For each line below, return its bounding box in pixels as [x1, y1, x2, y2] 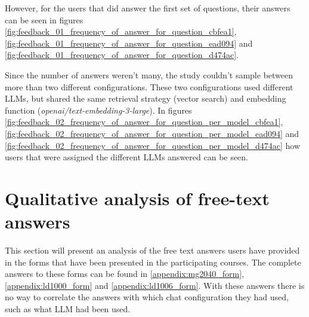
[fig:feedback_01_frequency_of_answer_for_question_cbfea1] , [5, 25, 237, 38]
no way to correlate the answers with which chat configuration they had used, [5, 291, 289, 303]
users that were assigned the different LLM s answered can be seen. [5, 151, 248, 163]
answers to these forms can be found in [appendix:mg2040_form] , [5, 267, 245, 280]
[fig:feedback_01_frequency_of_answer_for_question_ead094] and [5, 36, 253, 49]
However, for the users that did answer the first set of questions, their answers [5, 2, 291, 14]
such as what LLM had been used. [5, 303, 131, 315]
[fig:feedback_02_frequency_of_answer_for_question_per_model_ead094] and [5, 127, 299, 139]
